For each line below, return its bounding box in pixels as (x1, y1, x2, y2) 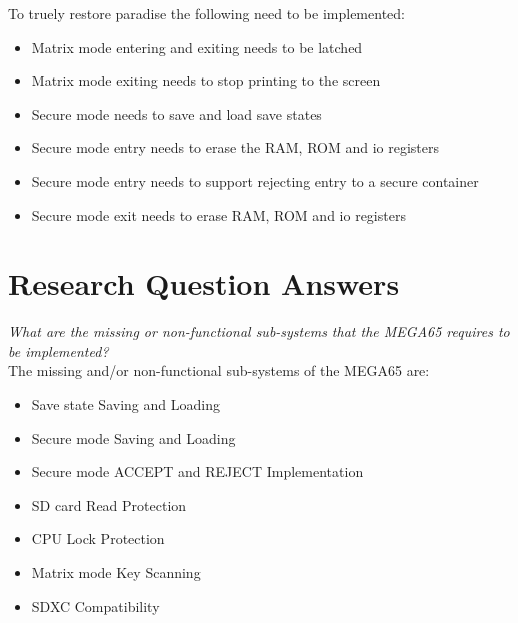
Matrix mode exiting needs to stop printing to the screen (31, 70, 381, 91)
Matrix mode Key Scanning (31, 562, 201, 583)
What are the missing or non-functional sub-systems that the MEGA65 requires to (8, 321, 510, 342)
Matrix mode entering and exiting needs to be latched (31, 36, 363, 57)
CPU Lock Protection (31, 528, 165, 549)
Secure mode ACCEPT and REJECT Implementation (31, 461, 364, 482)
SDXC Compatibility (31, 595, 160, 616)
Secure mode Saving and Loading (31, 427, 236, 448)
